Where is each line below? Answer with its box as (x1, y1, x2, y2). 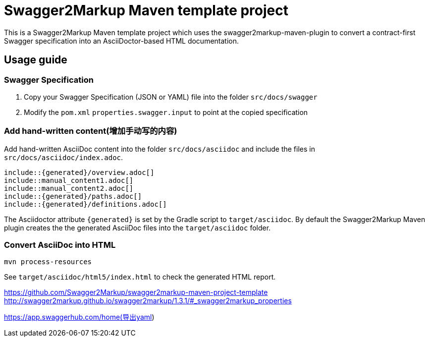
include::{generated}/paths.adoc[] (4, 192, 142, 200)
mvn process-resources (4, 258, 92, 266)
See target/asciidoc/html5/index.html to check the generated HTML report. (4, 273, 276, 282)
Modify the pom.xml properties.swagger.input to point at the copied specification (24, 108, 308, 116)
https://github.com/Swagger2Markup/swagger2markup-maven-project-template (4, 288, 268, 297)
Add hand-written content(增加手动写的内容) (4, 126, 177, 136)
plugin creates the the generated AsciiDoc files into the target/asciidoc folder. (4, 223, 271, 232)
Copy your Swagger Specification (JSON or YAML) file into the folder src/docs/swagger (24, 92, 318, 101)
